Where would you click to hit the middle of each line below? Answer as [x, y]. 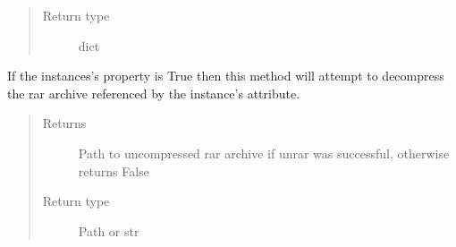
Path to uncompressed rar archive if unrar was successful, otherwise [264, 153]
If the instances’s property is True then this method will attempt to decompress [226, 76]
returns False [114, 170]
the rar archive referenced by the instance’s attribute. [154, 93]
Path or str [109, 230]
